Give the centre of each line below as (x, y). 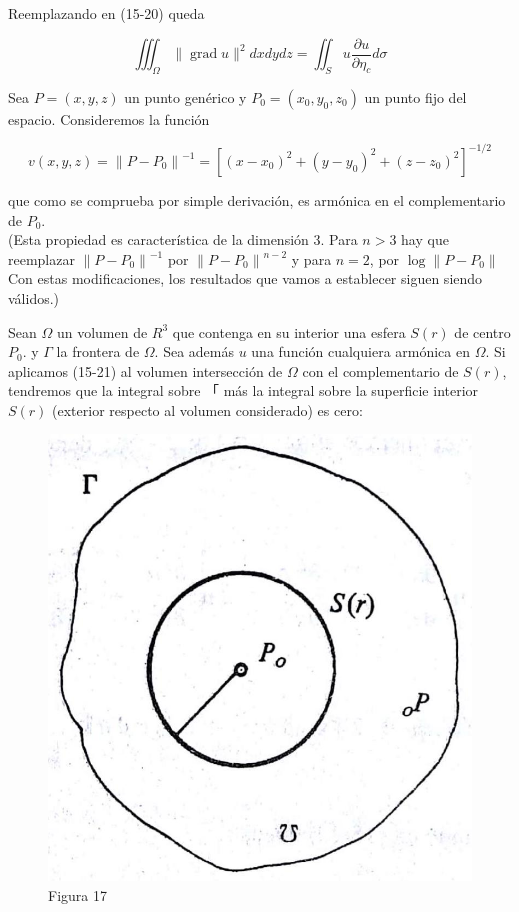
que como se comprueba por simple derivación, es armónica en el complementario (257, 199)
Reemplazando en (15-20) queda (106, 13)
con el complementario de (380, 370)
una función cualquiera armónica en (360, 351)
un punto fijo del (415, 96)
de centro (482, 331)
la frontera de (98, 351)
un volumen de (102, 331)
